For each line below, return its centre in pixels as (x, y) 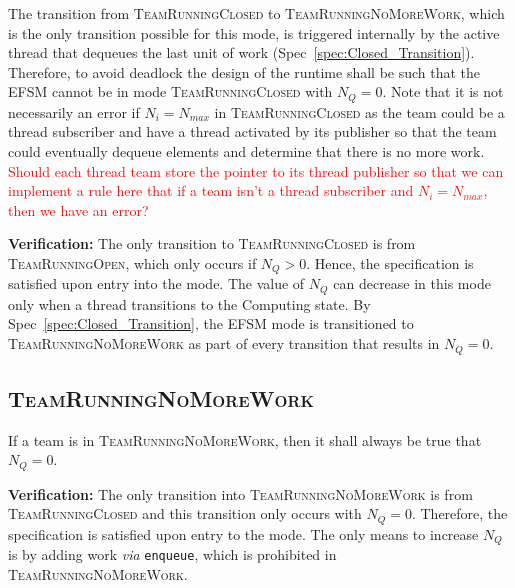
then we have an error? (78, 209)
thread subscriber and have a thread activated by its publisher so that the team (252, 131)
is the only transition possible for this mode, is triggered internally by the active (254, 32)
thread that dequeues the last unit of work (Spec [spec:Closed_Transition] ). (241, 52)
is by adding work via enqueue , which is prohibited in (172, 554)
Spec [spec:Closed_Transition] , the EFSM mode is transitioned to (211, 323)
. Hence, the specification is (390, 262)
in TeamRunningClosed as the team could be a (359, 111)
